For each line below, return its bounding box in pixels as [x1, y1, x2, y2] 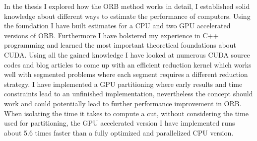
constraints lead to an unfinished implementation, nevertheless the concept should [4, 88, 253, 99]
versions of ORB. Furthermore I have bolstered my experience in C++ [4, 30, 219, 40]
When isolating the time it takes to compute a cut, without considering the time [4, 108, 249, 118]
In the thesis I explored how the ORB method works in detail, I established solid [4, 1, 250, 11]
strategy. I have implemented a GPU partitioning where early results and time [4, 78, 243, 89]
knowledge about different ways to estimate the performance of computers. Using [4, 10, 251, 21]
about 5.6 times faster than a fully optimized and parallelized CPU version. [4, 127, 234, 138]
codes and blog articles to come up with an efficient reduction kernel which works [4, 59, 252, 70]
